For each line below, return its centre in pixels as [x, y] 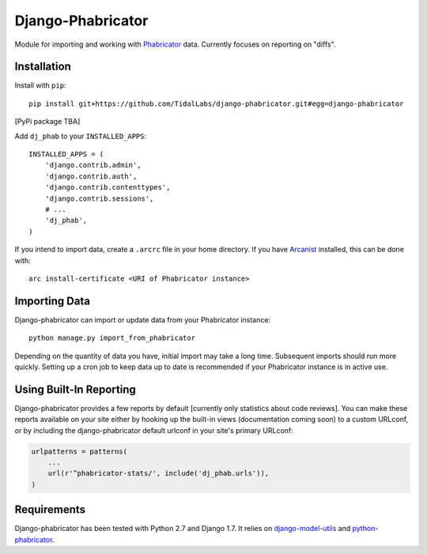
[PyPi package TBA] [47, 122]
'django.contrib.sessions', [99, 198]
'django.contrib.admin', [93, 165]
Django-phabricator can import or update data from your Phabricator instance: [143, 319]
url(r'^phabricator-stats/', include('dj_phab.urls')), [159, 473]
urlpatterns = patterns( [79, 451]
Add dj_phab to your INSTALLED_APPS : [81, 136]
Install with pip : [40, 85]
